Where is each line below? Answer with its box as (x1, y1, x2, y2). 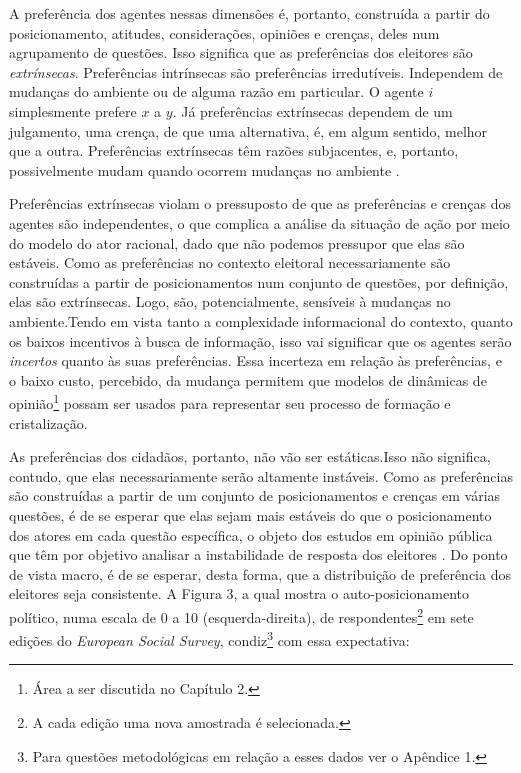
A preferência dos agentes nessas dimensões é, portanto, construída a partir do (9, 3, 490, 23)
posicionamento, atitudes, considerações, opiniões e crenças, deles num (9, 22, 440, 43)
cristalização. (9, 412, 88, 433)
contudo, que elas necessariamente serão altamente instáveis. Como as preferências (9, 465, 513, 486)
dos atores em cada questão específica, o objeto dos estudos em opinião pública (9, 524, 493, 545)
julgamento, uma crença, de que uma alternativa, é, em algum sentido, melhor (9, 120, 488, 141)
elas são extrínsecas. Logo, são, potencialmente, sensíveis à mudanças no (9, 291, 451, 312)
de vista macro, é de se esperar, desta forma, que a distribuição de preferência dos (9, 563, 511, 584)
